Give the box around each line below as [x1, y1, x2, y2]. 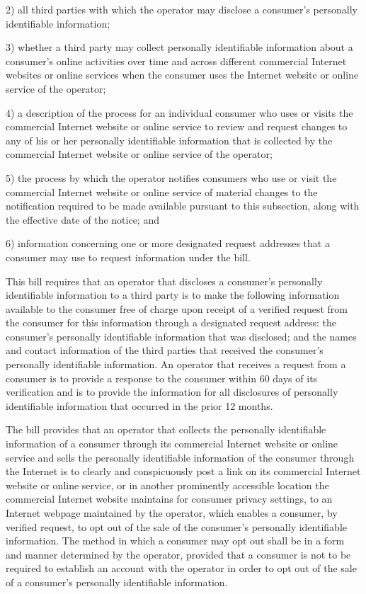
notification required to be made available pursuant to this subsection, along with [6, 198, 360, 213]
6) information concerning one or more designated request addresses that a [6, 236, 330, 251]
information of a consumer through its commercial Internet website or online [6, 436, 338, 451]
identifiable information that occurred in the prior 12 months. [6, 398, 273, 413]
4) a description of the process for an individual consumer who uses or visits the [6, 105, 353, 120]
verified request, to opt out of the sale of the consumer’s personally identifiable [6, 519, 347, 534]
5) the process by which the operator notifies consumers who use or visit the [6, 170, 337, 185]
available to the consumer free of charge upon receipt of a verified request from [6, 301, 348, 316]
